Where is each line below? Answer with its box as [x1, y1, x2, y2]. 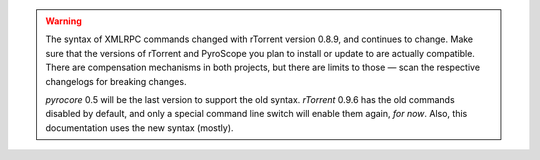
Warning [45, 15, 82, 27]
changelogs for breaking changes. [45, 75, 187, 87]
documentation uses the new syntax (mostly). [45, 121, 234, 134]
